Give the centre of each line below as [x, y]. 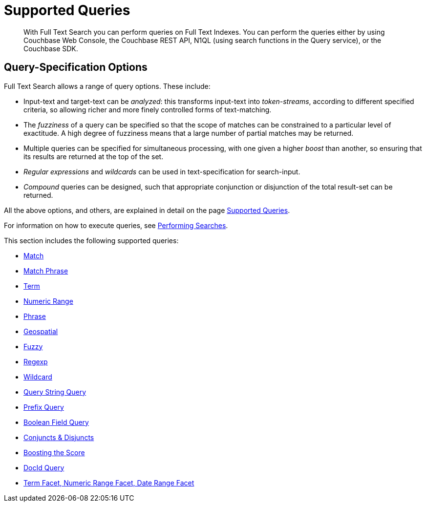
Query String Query [55, 392]
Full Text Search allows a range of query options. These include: [107, 86]
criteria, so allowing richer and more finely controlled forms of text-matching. [148, 109]
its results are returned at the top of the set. [94, 156]
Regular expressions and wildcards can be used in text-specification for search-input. [162, 171]
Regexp [36, 361]
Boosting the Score [54, 452]
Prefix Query [44, 407]
